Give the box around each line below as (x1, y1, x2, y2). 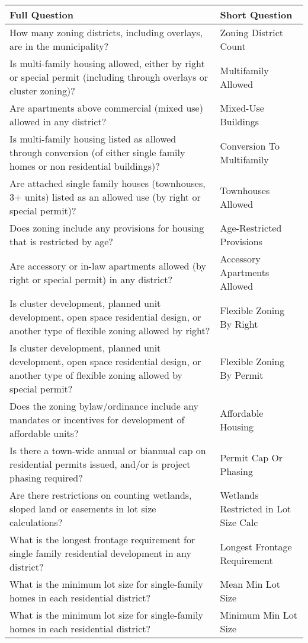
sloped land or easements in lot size (9, 502, 156, 515)
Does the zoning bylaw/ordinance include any (9, 399, 199, 413)
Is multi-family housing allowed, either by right (9, 56, 205, 70)
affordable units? (9, 426, 79, 440)
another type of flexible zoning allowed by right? (9, 324, 210, 337)
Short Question (220, 8, 293, 21)
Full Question (9, 8, 74, 21)
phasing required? (9, 471, 83, 484)
